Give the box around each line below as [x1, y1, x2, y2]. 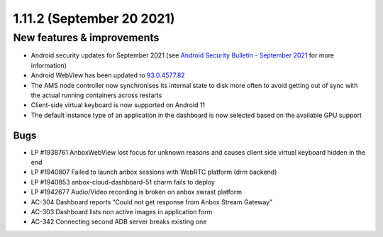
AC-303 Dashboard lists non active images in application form [30, 207, 213, 216]
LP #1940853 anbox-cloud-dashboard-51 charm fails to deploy [30, 177, 216, 186]
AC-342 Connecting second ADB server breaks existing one [30, 217, 207, 226]
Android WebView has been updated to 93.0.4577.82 [30, 71, 185, 79]
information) [30, 61, 67, 70]
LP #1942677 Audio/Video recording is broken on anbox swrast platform [30, 188, 243, 197]
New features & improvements [13, 31, 160, 44]
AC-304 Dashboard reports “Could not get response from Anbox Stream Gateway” [30, 197, 273, 206]
